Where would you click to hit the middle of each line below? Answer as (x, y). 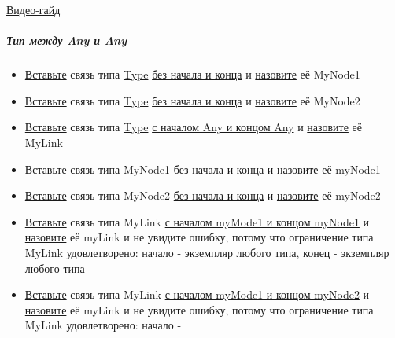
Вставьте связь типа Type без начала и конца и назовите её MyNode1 (192, 74)
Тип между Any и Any (67, 40)
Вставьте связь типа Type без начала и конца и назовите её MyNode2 (192, 100)
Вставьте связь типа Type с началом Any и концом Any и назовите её (193, 127)
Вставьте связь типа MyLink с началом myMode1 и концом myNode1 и (197, 221)
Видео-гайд (33, 9)
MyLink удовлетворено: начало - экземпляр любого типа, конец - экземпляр (207, 252)
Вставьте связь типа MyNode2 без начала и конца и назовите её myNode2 (203, 195)
